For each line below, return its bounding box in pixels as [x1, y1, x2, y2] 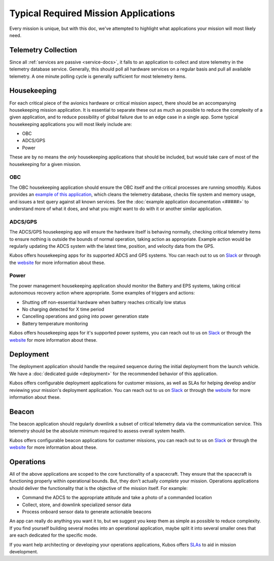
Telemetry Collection [9, 46, 77, 54]
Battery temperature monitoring [22, 320, 88, 326]
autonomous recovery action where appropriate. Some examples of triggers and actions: [9, 290, 195, 296]
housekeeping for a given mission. [9, 161, 81, 167]
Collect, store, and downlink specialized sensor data [22, 502, 131, 508]
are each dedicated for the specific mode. [9, 532, 97, 538]
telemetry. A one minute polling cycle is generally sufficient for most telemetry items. [9, 73, 187, 79]
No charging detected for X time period [22, 306, 104, 312]
